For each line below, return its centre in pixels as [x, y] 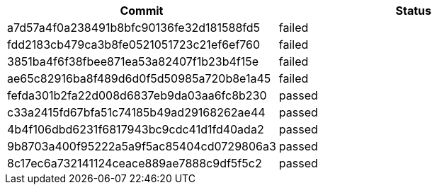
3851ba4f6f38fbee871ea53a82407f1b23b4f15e [133, 61]
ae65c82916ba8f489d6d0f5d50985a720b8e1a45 [139, 78]
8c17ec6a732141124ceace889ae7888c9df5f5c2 [135, 163]
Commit [142, 11]
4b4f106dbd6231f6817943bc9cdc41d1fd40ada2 [136, 129]
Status [413, 11]
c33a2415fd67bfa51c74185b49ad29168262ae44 [136, 112]
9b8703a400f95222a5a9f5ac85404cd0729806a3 [142, 146]
